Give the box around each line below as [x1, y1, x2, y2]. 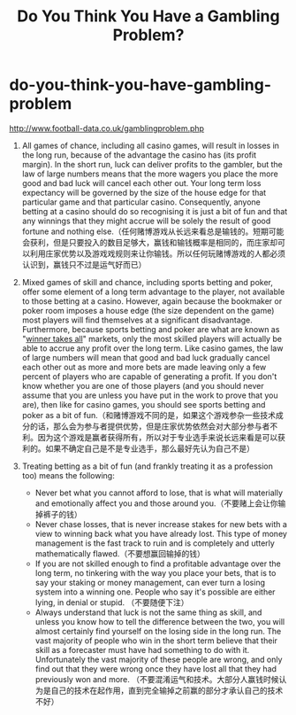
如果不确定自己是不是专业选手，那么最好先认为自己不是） [45, 443, 254, 454]
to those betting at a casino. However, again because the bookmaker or [21, 295, 283, 307]
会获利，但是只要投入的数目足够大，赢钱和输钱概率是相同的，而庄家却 [21, 237, 278, 247]
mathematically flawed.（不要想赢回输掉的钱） [34, 548, 205, 559]
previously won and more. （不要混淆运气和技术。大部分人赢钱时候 [34, 673, 279, 684]
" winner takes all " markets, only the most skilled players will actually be [21, 333, 283, 344]
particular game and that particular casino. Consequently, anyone [21, 197, 261, 207]
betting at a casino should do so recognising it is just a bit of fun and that [21, 206, 288, 216]
